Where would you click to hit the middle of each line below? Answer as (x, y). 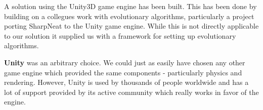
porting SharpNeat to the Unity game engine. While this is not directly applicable (131, 26)
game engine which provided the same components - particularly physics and (123, 72)
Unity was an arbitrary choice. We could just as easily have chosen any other (125, 62)
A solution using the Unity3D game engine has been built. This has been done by (130, 6)
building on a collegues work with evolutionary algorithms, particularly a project (129, 16)
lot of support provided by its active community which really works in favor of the (131, 92)
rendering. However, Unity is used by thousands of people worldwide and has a (126, 82)
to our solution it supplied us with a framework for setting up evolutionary (120, 35)
